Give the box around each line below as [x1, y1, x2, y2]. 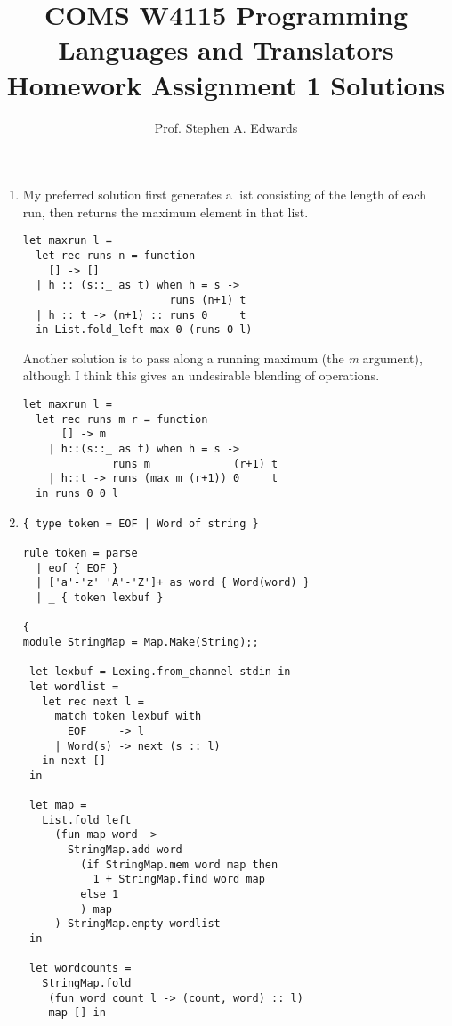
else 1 [80, 888, 119, 901]
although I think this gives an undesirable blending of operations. [22, 366, 380, 385]
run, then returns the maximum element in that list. [22, 202, 309, 221]
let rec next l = [42, 695, 144, 708]
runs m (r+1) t [112, 457, 278, 470]
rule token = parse [22, 546, 138, 559]
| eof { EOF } [36, 561, 119, 574]
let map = [28, 799, 87, 812]
